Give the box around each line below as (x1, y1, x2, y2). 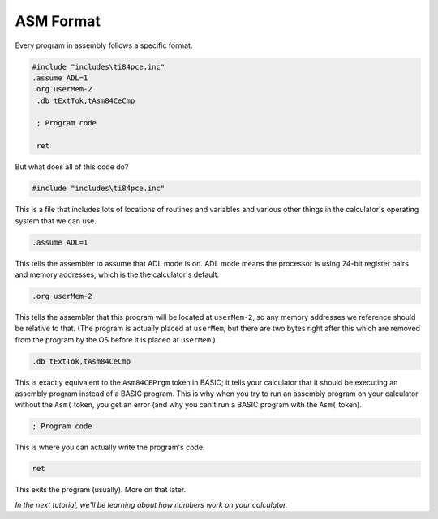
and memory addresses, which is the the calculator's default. (15, 270, 220, 279)
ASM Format (15, 12, 101, 30)
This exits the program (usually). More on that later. (15, 485, 187, 495)
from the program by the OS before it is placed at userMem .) (15, 334, 217, 344)
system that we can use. (15, 215, 97, 226)
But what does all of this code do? (15, 162, 129, 172)
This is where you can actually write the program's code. (15, 442, 205, 453)
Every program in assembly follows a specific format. (15, 40, 193, 50)
